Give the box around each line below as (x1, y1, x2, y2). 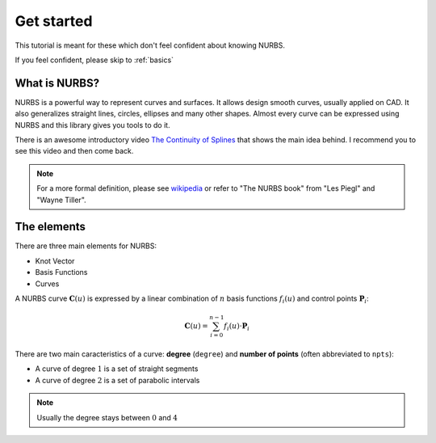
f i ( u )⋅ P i (223, 322, 250, 332)
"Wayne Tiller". (36, 195, 86, 205)
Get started (15, 12, 93, 30)
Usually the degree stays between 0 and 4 (36, 412, 178, 422)
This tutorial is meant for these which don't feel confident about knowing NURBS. (15, 40, 286, 50)
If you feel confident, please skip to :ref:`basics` (15, 55, 174, 65)
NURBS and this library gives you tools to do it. (15, 120, 170, 129)
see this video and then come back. (15, 146, 134, 156)
